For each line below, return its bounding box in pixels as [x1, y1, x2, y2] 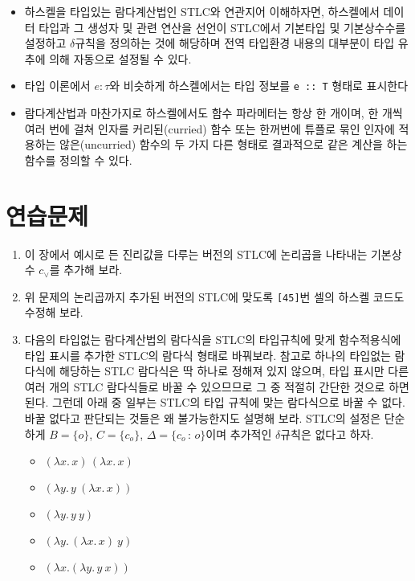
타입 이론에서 [24, 77, 91, 94]
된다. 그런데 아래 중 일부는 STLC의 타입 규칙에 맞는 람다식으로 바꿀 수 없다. [24, 394, 405, 411]
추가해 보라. [63, 261, 123, 278]
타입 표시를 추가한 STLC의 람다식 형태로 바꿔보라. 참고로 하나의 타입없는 [24, 346, 391, 363]
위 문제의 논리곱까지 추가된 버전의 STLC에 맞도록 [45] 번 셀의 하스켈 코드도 [24, 288, 405, 305]
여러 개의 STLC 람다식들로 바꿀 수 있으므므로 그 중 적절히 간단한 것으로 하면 [24, 378, 409, 395]
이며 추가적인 [205, 425, 272, 442]
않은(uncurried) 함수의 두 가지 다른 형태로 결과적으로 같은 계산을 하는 [59, 136, 408, 153]
